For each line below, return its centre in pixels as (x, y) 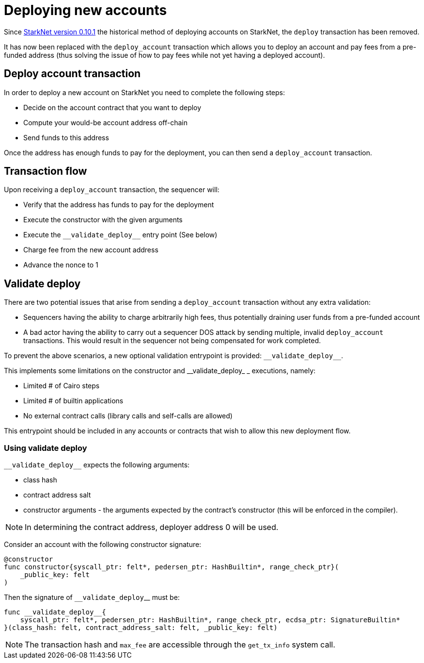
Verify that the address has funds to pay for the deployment (119, 205)
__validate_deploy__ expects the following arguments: (97, 465)
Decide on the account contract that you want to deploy (112, 107)
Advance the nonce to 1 (61, 265)
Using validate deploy (46, 448)
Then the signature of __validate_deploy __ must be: (92, 597)
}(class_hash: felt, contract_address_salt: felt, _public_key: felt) (141, 628)
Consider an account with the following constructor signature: (103, 545)
